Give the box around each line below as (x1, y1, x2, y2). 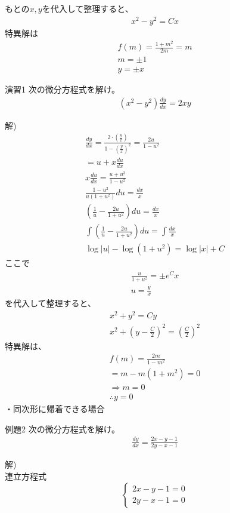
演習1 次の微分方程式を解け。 (5, 83, 120, 96)
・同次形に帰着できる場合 (5, 403, 105, 415)
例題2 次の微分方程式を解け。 (5, 422, 120, 435)
